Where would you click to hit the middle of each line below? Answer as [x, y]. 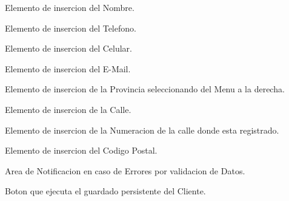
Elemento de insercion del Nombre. [70, 7]
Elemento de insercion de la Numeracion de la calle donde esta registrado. [142, 130]
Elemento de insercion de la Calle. [68, 109]
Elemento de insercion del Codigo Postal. [81, 150]
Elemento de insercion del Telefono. [71, 28]
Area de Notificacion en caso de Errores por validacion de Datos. [125, 170]
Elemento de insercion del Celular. [68, 48]
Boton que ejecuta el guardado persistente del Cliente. [105, 191]
